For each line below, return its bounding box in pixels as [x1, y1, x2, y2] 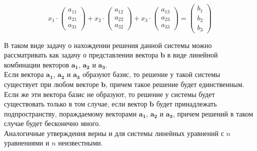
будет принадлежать [156, 98, 217, 109]
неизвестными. [58, 137, 103, 148]
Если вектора [4, 69, 44, 79]
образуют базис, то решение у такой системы [82, 69, 220, 79]
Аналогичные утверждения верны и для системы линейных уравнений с [4, 127, 224, 138]
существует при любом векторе [4, 78, 99, 89]
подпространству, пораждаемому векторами [4, 108, 137, 118]
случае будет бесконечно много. [4, 118, 101, 128]
